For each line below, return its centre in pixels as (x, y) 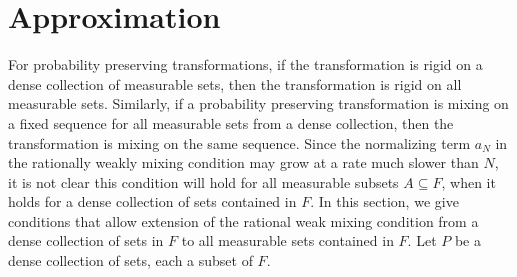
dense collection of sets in (86, 240)
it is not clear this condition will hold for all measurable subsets (203, 181)
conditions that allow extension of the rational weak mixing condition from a (243, 220)
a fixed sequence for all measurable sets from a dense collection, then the (231, 122)
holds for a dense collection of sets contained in (152, 201)
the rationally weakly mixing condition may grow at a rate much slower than (243, 162)
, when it (468, 181)
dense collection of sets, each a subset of (130, 260)
